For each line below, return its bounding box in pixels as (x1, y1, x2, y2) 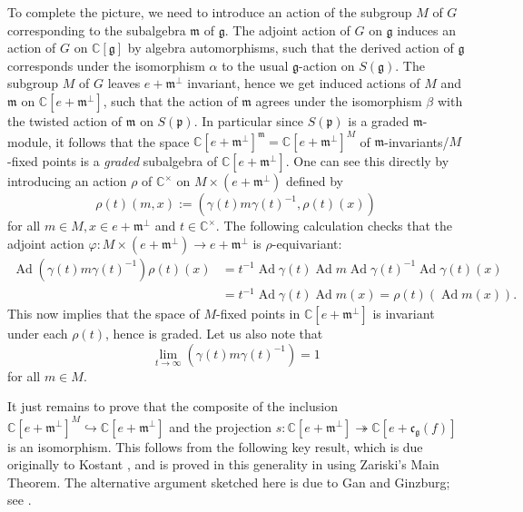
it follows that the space (55, 132, 190, 151)
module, (7, 132, 52, 151)
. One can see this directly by (285, 152, 449, 171)
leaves (107, 74, 141, 93)
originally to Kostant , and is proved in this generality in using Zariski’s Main (7, 455, 439, 474)
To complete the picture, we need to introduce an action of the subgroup (7, 3, 412, 21)
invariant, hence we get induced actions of (187, 74, 420, 93)
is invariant (372, 304, 435, 323)
